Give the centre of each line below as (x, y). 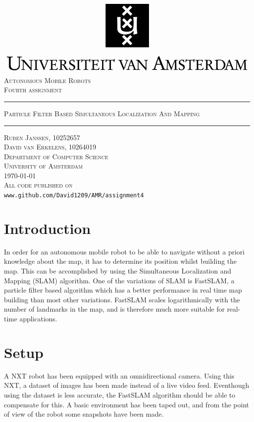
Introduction (47, 228)
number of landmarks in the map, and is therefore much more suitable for (114, 309)
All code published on (38, 185)
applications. (38, 318)
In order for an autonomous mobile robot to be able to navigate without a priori (124, 251)
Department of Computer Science (56, 156)
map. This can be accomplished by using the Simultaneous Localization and (118, 271)
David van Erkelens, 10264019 (50, 147)
